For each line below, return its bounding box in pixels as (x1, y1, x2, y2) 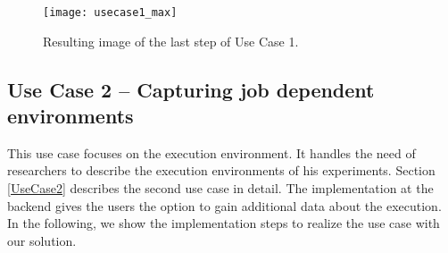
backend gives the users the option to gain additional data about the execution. (7, 196, 442, 215)
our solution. (7, 231, 77, 249)
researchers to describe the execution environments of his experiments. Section (7, 161, 436, 180)
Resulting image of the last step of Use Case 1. (43, 31, 299, 50)
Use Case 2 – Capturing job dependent (7, 75, 375, 103)
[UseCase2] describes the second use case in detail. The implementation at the (7, 179, 434, 198)
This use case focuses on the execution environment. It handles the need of (7, 143, 416, 162)
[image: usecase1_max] (43, 6, 178, 19)
